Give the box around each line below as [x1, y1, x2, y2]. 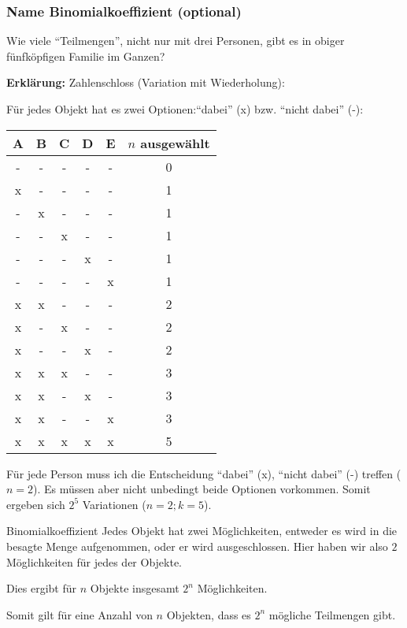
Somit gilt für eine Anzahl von [6, 606, 153, 622]
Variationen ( [82, 496, 146, 512]
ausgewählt [140, 133, 210, 152]
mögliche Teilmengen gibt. [268, 606, 396, 622]
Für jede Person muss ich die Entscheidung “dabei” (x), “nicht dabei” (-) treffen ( [6, 465, 401, 481]
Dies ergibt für [6, 580, 77, 596]
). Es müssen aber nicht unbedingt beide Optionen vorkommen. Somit [33, 481, 371, 497]
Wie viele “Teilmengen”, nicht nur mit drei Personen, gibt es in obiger [6, 32, 345, 49]
